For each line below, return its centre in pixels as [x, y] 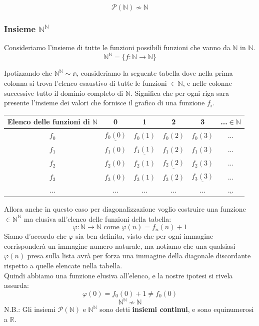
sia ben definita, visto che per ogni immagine [144, 236]
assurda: [16, 285]
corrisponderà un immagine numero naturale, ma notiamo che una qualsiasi [120, 246]
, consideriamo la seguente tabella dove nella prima [155, 73]
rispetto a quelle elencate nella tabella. [63, 265]
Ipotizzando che [28, 73]
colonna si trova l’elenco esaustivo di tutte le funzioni [85, 83]
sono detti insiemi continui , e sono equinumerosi [177, 309]
